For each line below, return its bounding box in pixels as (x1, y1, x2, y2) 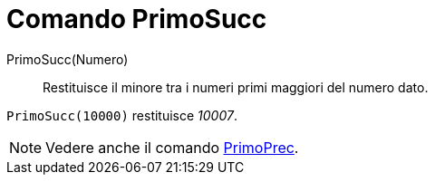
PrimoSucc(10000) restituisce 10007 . (6, 107, 237, 123)
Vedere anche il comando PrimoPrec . (45, 138, 299, 157)
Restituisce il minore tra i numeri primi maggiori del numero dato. (43, 79, 429, 95)
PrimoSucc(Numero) (6, 51, 129, 67)
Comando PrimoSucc (6, 4, 267, 34)
